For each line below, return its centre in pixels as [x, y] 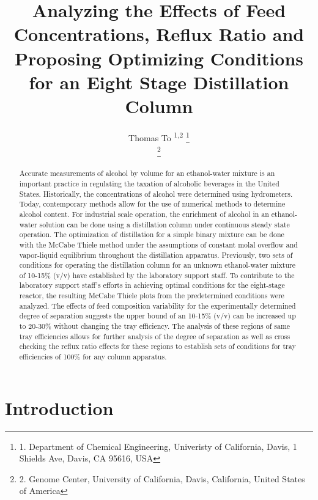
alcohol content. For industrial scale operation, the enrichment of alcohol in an [144, 214]
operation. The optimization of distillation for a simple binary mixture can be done [152, 234]
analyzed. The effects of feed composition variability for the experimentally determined [157, 305]
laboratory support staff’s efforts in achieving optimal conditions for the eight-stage [152, 285]
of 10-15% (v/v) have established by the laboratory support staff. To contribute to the [157, 275]
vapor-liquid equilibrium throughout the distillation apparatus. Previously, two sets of [156, 255]
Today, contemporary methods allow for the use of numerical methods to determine [152, 204]
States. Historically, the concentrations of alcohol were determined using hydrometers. [156, 193]
